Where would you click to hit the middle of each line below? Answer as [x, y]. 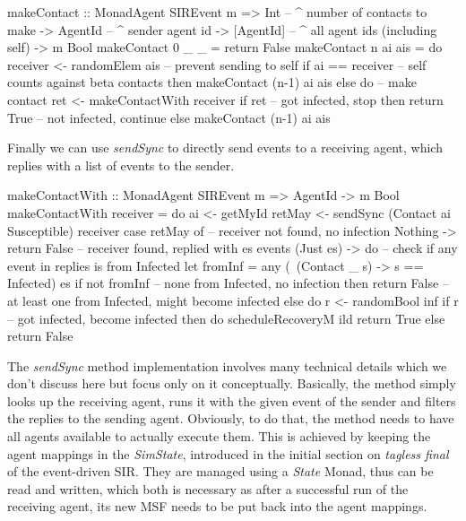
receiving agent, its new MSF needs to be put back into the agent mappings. [217, 506]
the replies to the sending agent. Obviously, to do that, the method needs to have [231, 418]
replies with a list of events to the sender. [121, 165]
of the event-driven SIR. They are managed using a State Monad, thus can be [220, 471]
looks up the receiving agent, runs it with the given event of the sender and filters [232, 400]
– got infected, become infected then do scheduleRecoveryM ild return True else [226, 318]
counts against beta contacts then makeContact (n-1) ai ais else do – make [212, 82]
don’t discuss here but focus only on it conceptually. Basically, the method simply [232, 383]
